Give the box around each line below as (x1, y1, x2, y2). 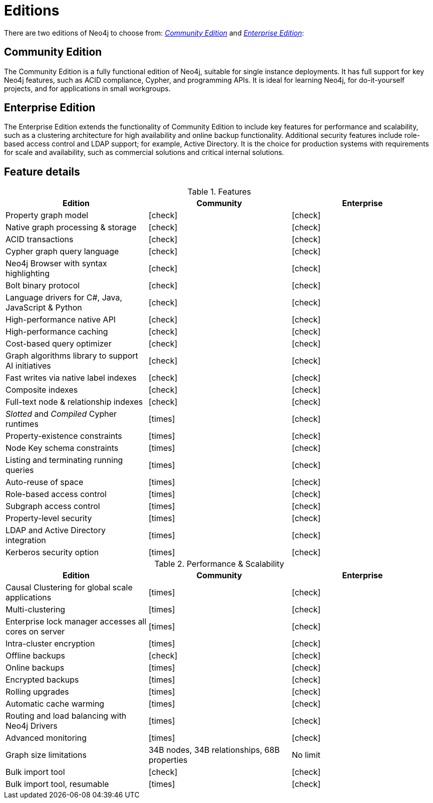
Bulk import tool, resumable (6, 779, 109, 789)
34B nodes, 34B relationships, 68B (148, 745, 280, 755)
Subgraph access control (6, 501, 100, 512)
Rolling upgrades (6, 687, 69, 697)
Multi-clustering (6, 604, 66, 615)
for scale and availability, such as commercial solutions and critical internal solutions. (4, 148, 284, 157)
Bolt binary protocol (6, 280, 80, 291)
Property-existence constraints (6, 431, 122, 441)
